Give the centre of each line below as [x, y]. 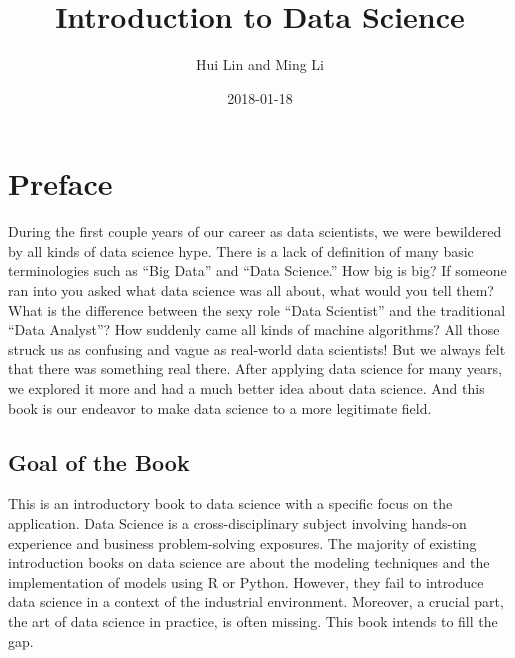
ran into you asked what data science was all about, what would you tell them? [251, 290]
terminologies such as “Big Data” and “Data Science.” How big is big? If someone [257, 270]
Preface [60, 183]
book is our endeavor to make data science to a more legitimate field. [220, 407]
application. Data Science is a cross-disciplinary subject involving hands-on [237, 522]
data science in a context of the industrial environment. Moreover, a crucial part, [256, 601]
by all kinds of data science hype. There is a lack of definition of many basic [241, 250]
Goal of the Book [99, 461]
